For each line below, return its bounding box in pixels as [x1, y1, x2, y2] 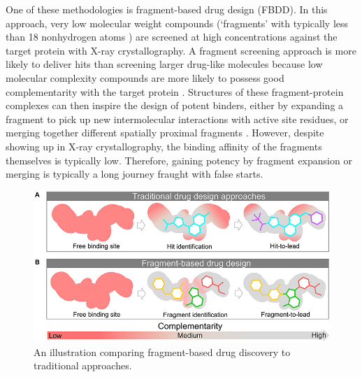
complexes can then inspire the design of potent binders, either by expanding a [6, 98, 344, 113]
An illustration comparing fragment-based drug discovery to [34, 344, 291, 359]
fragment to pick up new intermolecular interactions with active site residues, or [6, 111, 349, 126]
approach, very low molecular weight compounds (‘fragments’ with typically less [6, 15, 349, 30]
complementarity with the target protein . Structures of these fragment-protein [6, 84, 344, 99]
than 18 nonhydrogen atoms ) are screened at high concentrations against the [6, 29, 338, 44]
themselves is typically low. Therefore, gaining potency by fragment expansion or [6, 152, 352, 167]
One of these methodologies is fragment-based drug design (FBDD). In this [6, 2, 328, 16]
